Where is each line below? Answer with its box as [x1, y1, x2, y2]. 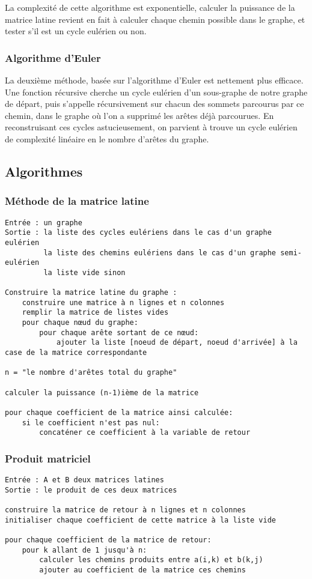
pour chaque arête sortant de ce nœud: [39, 328, 199, 337]
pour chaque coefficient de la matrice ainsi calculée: [5, 408, 233, 417]
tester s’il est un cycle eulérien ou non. [5, 25, 147, 37]
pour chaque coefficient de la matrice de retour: [5, 536, 212, 545]
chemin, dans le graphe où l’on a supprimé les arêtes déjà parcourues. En [5, 109, 274, 121]
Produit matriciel [5, 450, 91, 465]
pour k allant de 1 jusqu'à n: [22, 545, 147, 554]
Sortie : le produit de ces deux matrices [5, 485, 177, 494]
